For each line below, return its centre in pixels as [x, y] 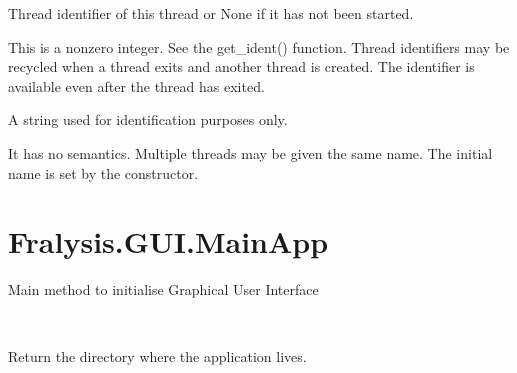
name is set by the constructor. [103, 172]
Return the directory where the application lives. [157, 356]
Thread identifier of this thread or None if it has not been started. [211, 13]
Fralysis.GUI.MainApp [168, 241]
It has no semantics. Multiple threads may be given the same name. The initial [250, 152]
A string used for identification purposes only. [148, 119]
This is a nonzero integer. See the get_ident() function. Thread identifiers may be [259, 46]
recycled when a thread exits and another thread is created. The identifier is [241, 66]
